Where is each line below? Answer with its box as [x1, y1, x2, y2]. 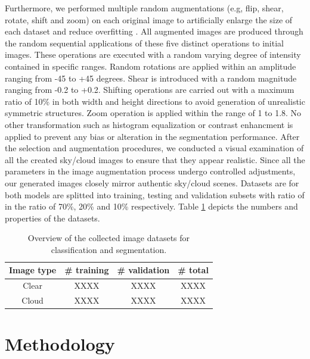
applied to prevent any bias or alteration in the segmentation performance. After [5, 130, 300, 142]
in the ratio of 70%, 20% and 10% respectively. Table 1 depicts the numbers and [5, 200, 298, 213]
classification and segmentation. [51, 243, 167, 255]
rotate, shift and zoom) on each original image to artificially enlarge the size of [5, 13, 293, 26]
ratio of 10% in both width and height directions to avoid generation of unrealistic [5, 95, 305, 107]
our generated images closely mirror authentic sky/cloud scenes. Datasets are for [5, 176, 299, 189]
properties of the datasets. [5, 211, 100, 224]
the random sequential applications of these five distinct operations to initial [5, 36, 284, 49]
